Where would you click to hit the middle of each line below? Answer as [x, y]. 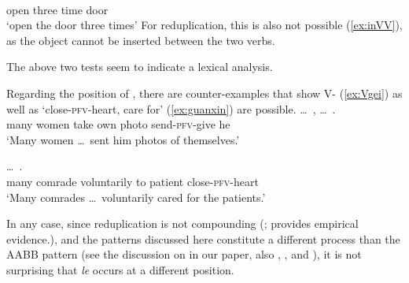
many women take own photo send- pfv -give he [118, 124]
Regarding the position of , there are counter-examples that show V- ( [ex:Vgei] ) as [204, 93]
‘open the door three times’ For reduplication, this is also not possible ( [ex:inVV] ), [204, 25]
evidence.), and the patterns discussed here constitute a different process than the [203, 238]
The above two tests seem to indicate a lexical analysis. [140, 67]
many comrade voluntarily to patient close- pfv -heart [133, 181]
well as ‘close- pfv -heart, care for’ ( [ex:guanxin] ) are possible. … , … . [171, 108]
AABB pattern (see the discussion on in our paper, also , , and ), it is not [184, 254]
